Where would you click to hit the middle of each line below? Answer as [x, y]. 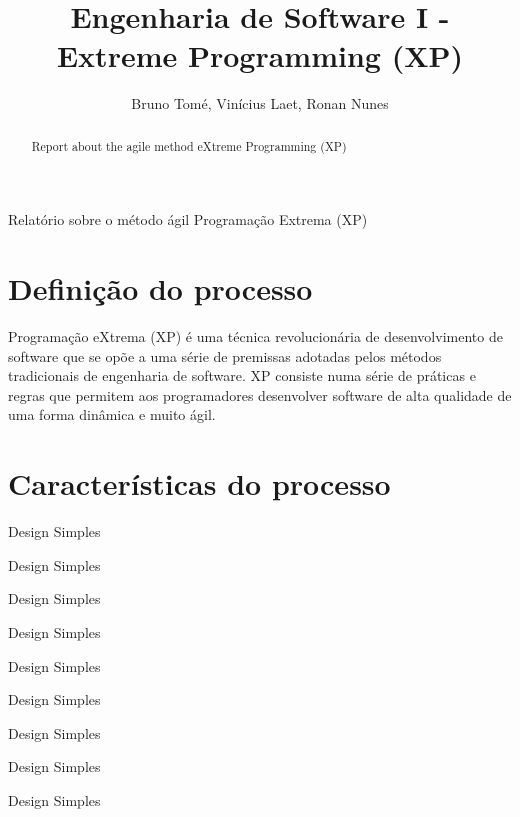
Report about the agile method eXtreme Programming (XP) [189, 145]
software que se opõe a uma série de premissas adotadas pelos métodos [225, 355]
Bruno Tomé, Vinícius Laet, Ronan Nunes [260, 103]
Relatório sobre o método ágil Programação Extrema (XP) [188, 219]
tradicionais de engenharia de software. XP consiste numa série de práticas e [242, 375]
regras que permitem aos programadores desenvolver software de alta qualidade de [260, 394]
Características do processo [199, 483]
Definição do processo [160, 288]
